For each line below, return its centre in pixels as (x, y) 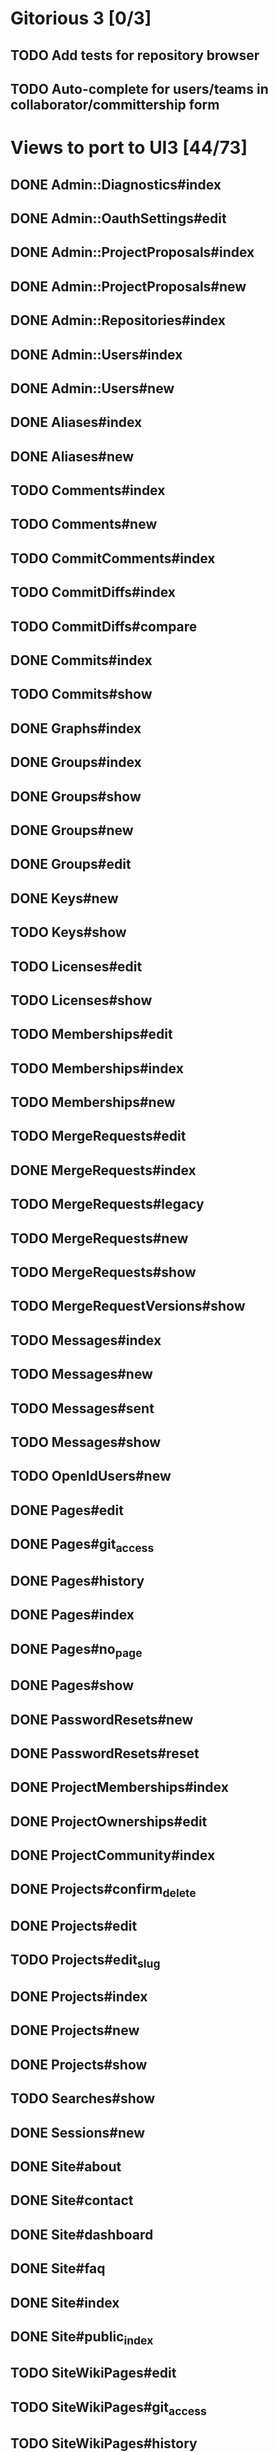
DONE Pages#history (77, 1580)
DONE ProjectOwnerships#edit (109, 1821)
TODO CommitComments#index (113, 558)
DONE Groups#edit (71, 864)
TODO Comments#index (88, 490)
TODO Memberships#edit (91, 1034)
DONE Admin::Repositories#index (118, 320)
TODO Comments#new (84, 524)
